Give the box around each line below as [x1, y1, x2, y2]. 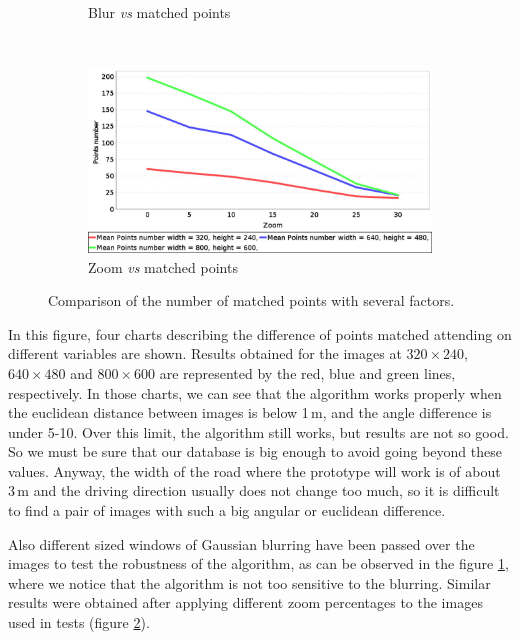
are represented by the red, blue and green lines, [159, 362, 456, 383]
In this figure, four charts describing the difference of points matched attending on [8, 323, 512, 344]
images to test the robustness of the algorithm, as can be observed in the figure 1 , [8, 553, 509, 574]
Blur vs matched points [88, 2, 231, 22]
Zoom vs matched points [88, 256, 238, 277]
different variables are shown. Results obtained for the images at [8, 343, 402, 364]
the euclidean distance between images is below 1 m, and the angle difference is [8, 402, 492, 423]
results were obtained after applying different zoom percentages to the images [8, 592, 483, 613]
